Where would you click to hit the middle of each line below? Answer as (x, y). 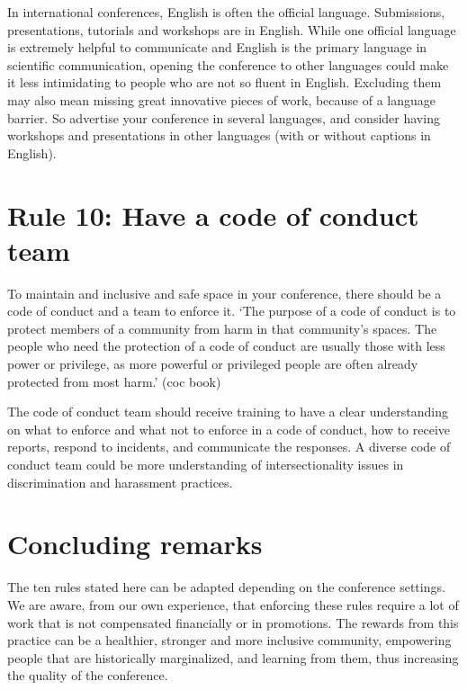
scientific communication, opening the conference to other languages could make (228, 64)
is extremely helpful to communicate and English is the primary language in (217, 47)
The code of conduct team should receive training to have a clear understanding (228, 412)
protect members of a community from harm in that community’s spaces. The (222, 328)
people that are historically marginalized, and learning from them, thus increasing (233, 657)
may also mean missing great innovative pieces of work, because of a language (222, 99)
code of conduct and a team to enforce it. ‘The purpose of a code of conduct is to (232, 311)
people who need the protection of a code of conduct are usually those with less (226, 346)
